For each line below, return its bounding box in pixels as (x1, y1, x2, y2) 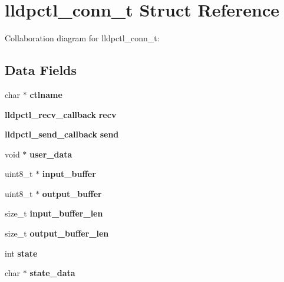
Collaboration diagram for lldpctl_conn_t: (5, 32, 160, 44)
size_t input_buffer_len (5, 207, 103, 219)
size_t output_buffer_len (5, 227, 109, 240)
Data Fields (5, 61, 77, 79)
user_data (29, 147, 72, 160)
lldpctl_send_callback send (5, 128, 119, 140)
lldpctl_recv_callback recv (5, 108, 117, 120)
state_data (29, 267, 75, 279)
